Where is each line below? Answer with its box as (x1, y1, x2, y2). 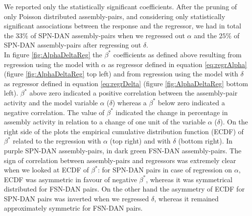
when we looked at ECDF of (4, 165, 89, 175)
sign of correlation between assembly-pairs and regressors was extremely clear (4, 155, 236, 165)
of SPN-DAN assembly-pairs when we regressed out (30, 30, 185, 40)
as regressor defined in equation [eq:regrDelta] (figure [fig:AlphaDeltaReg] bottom (4, 78, 248, 88)
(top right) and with (110, 136, 171, 146)
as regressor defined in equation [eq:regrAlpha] (108, 59, 247, 69)
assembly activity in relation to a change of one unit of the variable (4, 117, 206, 127)
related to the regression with (13, 136, 101, 146)
